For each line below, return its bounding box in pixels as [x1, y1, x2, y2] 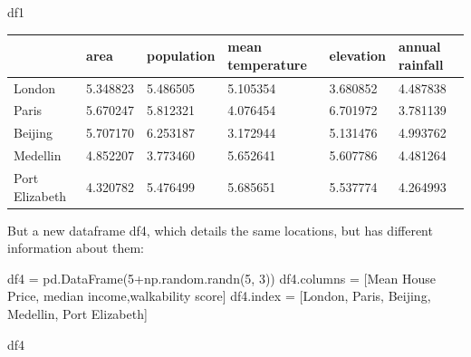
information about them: [7, 238, 144, 257]
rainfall [398, 54, 444, 73]
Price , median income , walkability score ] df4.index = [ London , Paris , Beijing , [7, 286, 431, 305]
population [146, 45, 216, 64]
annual [398, 37, 441, 56]
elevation [329, 45, 386, 64]
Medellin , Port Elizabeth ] [7, 304, 148, 323]
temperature [227, 54, 307, 73]
